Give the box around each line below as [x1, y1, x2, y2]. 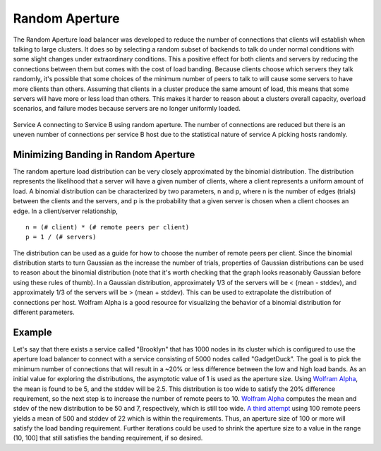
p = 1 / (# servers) [25, 233, 97, 241]
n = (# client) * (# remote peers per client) [25, 223, 190, 231]
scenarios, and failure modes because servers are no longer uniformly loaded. [13, 104, 241, 113]
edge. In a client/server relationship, [13, 207, 118, 215]
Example [13, 326, 52, 338]
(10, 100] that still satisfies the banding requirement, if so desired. [13, 434, 203, 443]
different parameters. [13, 308, 75, 317]
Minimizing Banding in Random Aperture [13, 148, 195, 160]
